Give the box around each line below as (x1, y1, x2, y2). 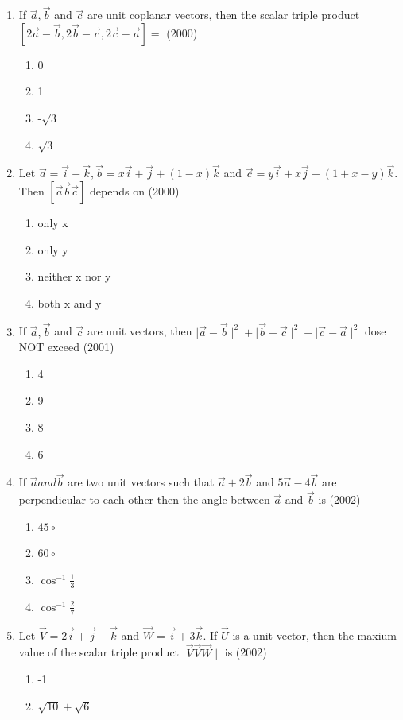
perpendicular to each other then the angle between (18, 491, 270, 508)
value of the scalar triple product (18, 644, 180, 660)
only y (37, 241, 68, 257)
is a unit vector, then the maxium (232, 626, 397, 643)
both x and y (37, 294, 102, 311)
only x (37, 215, 68, 230)
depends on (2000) (90, 183, 180, 199)
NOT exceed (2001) (18, 339, 114, 355)
